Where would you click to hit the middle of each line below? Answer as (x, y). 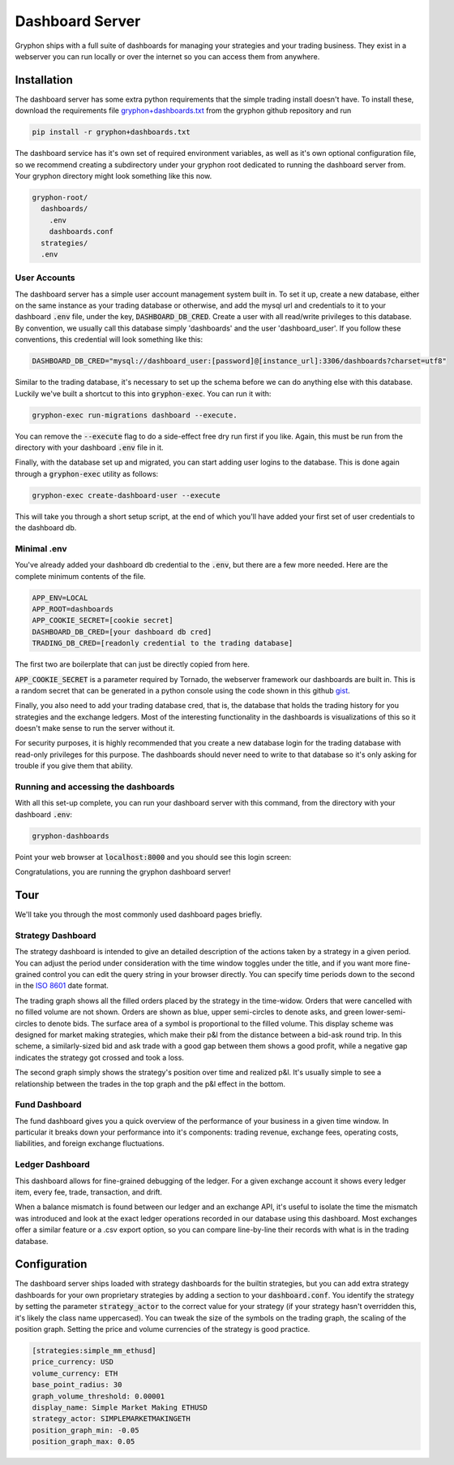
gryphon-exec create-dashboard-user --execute (126, 495)
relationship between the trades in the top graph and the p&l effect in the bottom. (150, 1083)
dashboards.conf (81, 232)
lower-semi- (385, 1012)
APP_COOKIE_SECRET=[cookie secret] (103, 620)
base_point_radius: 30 (77, 1385)
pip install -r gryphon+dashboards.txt (111, 132)
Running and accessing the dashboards (95, 787)
